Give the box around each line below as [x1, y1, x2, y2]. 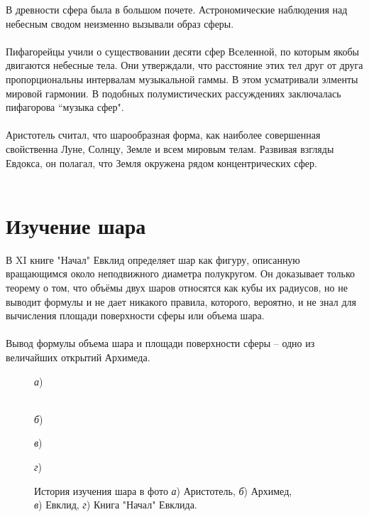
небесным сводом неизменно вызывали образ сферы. [6, 16, 234, 31]
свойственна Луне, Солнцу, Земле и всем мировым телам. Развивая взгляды [6, 141, 334, 156]
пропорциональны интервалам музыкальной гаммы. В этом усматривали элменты [6, 71, 358, 86]
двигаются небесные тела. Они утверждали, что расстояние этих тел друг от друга [6, 58, 363, 73]
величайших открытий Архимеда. [6, 350, 150, 364]
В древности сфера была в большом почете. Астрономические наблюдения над [6, 2, 348, 16]
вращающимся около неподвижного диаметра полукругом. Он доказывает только [6, 266, 356, 281]
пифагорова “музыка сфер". [6, 100, 124, 114]
